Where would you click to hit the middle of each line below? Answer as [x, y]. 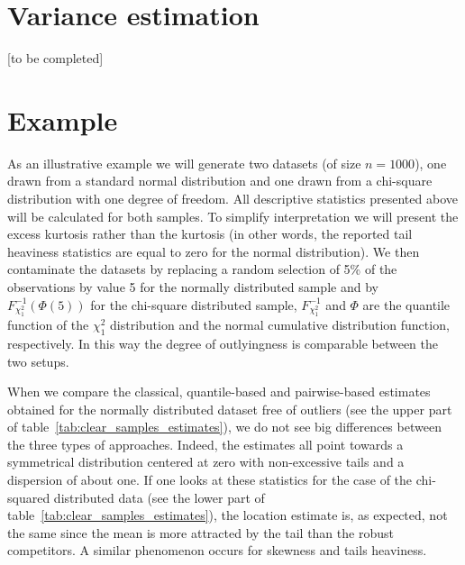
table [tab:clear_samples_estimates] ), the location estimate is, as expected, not [228, 515]
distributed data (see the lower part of [159, 497]
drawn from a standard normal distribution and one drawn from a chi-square [220, 181]
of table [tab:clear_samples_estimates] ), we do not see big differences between [224, 427]
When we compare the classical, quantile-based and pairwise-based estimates [219, 392]
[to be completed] [55, 58]
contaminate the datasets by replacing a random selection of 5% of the [202, 269]
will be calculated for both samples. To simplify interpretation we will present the [233, 216]
